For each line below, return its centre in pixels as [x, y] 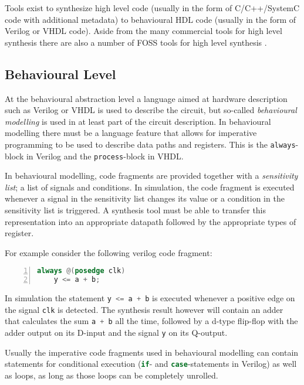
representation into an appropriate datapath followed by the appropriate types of [151, 221]
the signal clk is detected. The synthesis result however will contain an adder [144, 309]
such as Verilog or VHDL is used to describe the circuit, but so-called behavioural [151, 110]
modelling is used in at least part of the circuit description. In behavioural [138, 121]
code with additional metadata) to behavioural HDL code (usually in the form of [151, 19]
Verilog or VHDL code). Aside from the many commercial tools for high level [143, 31]
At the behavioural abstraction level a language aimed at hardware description [146, 98]
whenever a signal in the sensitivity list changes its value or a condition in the [145, 198]
